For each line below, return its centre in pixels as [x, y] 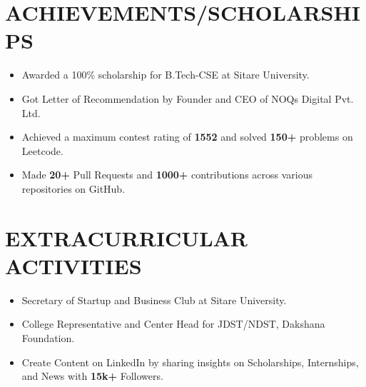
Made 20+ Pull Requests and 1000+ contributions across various [167, 175]
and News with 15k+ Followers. [92, 376]
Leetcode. [42, 150]
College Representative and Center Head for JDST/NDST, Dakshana [173, 324]
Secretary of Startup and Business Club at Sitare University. [154, 300]
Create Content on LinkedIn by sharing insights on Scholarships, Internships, [190, 362]
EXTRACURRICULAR [127, 237]
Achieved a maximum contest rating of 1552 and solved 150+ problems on [187, 137]
